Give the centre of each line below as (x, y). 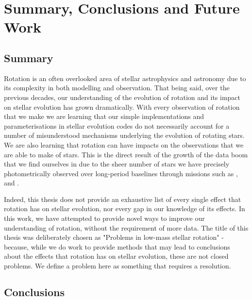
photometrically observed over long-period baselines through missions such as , (121, 173)
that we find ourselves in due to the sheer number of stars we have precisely (117, 164)
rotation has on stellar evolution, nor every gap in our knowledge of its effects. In (125, 208)
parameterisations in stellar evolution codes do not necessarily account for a (117, 125)
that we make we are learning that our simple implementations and (104, 116)
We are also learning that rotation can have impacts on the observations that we (124, 144)
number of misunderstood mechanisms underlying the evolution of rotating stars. (124, 135)
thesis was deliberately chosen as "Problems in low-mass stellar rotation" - (114, 237)
